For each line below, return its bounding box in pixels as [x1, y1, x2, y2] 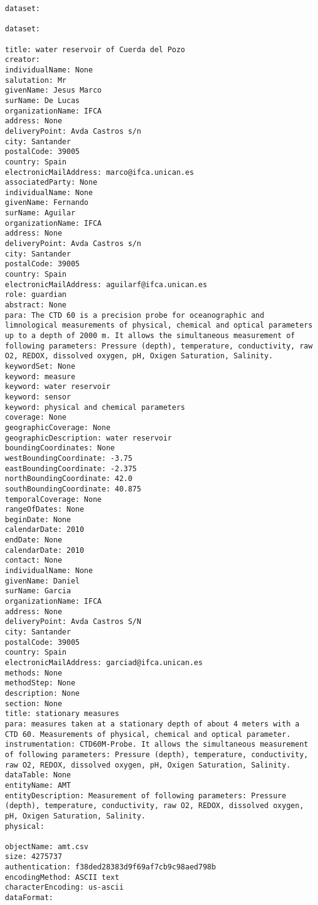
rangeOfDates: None [5, 505, 84, 514]
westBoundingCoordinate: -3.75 [5, 453, 133, 463]
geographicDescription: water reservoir [5, 433, 173, 442]
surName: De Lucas [5, 96, 80, 105]
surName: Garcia [5, 587, 71, 596]
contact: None [5, 556, 63, 565]
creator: [5, 55, 41, 64]
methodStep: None [5, 679, 76, 688]
